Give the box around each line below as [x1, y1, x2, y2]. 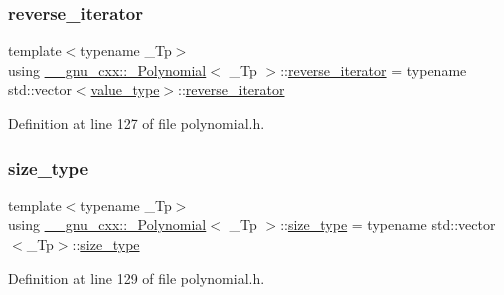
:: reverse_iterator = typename [280, 59, 467, 80]
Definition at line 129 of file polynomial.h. [8, 267, 265, 288]
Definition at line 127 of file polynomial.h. [8, 113, 265, 133]
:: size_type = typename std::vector [280, 214, 496, 235]
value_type [90, 79, 160, 100]
